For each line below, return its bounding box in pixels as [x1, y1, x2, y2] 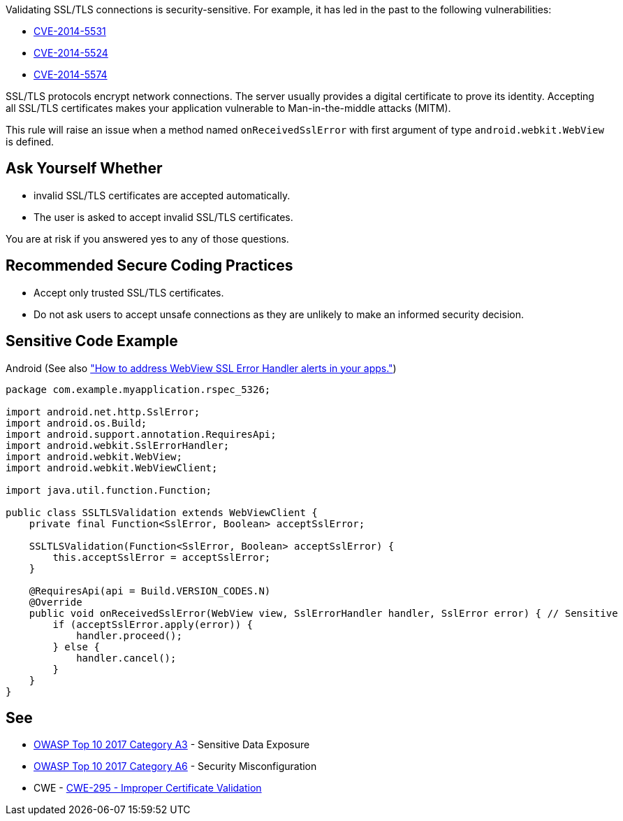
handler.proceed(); [76, 629, 182, 641]
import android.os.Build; [6, 417, 147, 429]
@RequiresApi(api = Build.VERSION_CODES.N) [29, 585, 271, 597]
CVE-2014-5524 [34, 47, 108, 59]
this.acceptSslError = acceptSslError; [52, 551, 271, 563]
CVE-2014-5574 [34, 69, 108, 80]
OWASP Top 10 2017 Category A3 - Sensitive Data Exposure [34, 738, 310, 751]
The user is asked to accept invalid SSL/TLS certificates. [34, 210, 293, 223]
